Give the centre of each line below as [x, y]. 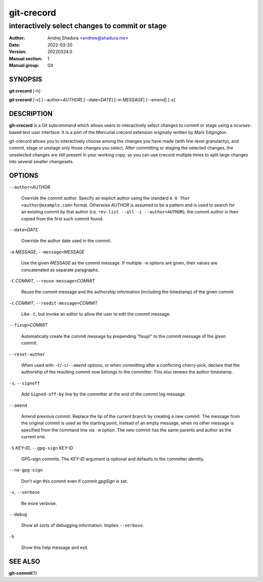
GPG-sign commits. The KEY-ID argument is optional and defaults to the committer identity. [113, 459]
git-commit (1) [23, 573]
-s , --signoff [24, 383]
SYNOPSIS [26, 79]
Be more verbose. [39, 503]
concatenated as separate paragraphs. [60, 270]
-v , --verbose [24, 492]
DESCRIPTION [31, 114]
